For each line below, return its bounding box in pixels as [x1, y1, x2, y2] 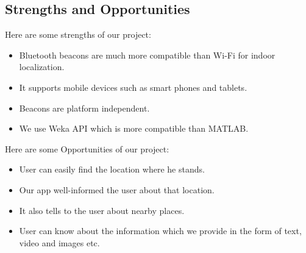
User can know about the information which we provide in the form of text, [19, 224, 302, 237]
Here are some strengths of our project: [5, 28, 151, 41]
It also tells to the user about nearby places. [19, 204, 185, 216]
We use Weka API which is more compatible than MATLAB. [19, 122, 249, 135]
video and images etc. [19, 236, 100, 249]
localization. [19, 60, 65, 73]
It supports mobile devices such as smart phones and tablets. [19, 80, 247, 93]
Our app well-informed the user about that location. [19, 183, 215, 196]
